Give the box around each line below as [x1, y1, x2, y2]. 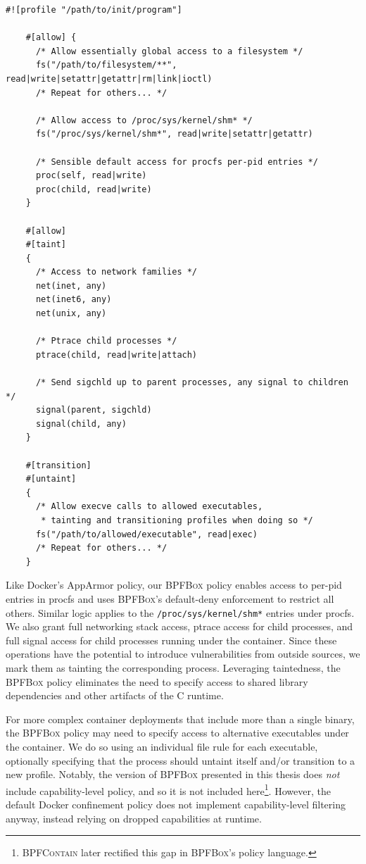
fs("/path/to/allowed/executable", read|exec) [35, 529, 258, 539]
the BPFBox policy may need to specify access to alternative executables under [6, 725, 349, 740]
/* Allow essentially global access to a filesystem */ [35, 46, 303, 56]
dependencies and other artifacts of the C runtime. [6, 688, 224, 703]
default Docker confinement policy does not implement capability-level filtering [6, 796, 346, 811]
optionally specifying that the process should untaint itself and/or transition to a [6, 753, 355, 768]
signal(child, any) [35, 418, 127, 429]
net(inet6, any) [35, 294, 112, 305]
